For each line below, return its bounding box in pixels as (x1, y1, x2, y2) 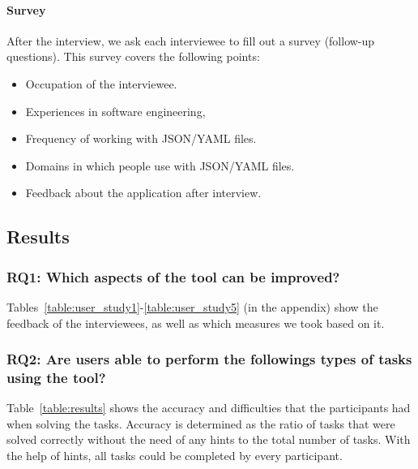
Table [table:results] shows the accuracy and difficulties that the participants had (6, 399, 411, 416)
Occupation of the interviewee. (25, 75, 177, 92)
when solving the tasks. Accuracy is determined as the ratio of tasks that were (6, 415, 395, 432)
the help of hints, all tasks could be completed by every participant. (6, 447, 343, 464)
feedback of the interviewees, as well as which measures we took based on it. (6, 314, 385, 331)
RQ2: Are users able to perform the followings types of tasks (6, 349, 412, 369)
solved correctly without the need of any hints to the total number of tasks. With (6, 431, 411, 448)
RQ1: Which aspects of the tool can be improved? (6, 266, 340, 286)
